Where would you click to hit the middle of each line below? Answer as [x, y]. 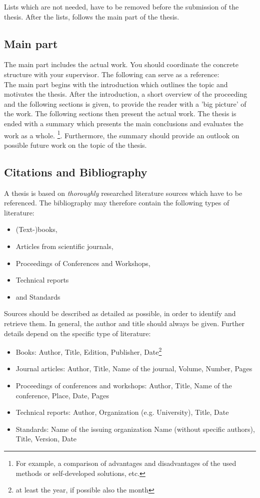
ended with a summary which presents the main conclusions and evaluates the [124, 123]
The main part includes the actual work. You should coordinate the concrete [121, 64]
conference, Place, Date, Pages [62, 395]
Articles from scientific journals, [64, 246]
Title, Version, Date [46, 439]
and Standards [38, 296]
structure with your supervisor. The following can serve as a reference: [112, 74]
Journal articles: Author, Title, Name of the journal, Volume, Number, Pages [134, 368]
